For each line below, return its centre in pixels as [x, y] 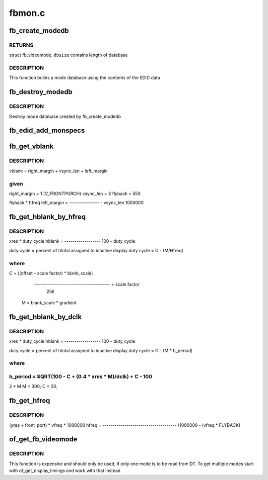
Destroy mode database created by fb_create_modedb [65, 116]
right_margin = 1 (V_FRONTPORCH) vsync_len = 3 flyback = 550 [75, 193]
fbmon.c [27, 13]
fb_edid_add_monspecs [47, 131]
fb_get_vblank [32, 146]
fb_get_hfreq [30, 401]
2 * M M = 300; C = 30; [33, 386]
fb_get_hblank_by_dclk [45, 317]
